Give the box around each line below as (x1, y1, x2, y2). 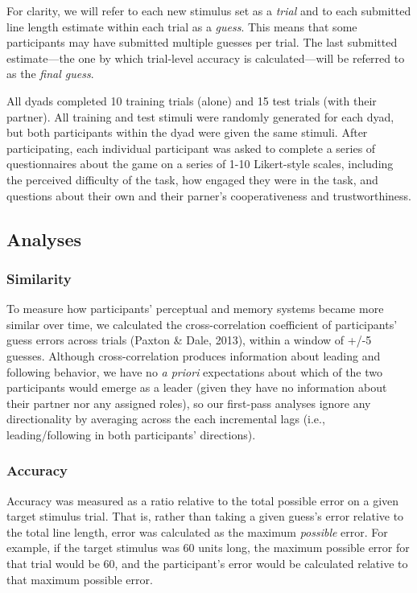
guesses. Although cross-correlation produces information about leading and (6, 347, 381, 364)
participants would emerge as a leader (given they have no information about (6, 379, 387, 396)
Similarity (6, 268, 72, 288)
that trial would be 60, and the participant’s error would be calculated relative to (6, 555, 408, 572)
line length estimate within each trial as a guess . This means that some (6, 18, 357, 35)
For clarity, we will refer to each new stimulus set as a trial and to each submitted (6, 2, 411, 19)
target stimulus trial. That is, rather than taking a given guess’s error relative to (6, 508, 404, 525)
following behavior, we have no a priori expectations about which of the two (6, 363, 383, 380)
